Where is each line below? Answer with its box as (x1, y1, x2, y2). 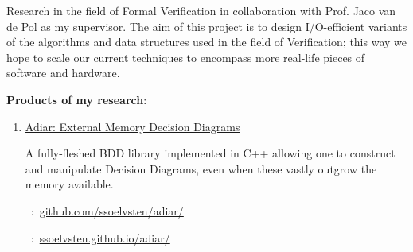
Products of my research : (6, 91, 147, 107)
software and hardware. (6, 64, 120, 81)
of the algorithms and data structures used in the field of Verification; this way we (6, 33, 407, 50)
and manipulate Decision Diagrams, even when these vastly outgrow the (25, 160, 377, 176)
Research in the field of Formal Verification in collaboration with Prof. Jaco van (6, 2, 396, 18)
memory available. (25, 176, 114, 192)
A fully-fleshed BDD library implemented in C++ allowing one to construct (25, 145, 395, 161)
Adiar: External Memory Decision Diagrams (25, 118, 240, 134)
